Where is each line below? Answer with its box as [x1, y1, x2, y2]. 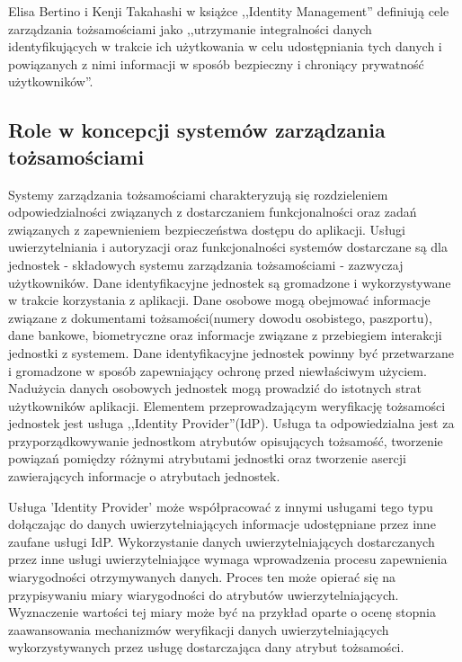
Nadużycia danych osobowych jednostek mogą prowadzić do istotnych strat [8, 379, 422, 398]
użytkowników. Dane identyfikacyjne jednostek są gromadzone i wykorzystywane [8, 273, 451, 291]
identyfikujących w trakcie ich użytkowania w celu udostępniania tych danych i [8, 37, 442, 56]
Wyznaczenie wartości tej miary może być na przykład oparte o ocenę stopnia [8, 603, 436, 622]
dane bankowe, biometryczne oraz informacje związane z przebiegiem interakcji [8, 326, 442, 344]
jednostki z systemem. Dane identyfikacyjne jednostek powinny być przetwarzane [8, 343, 455, 362]
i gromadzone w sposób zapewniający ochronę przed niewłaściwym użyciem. [8, 361, 427, 380]
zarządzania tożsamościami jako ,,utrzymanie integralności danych [8, 19, 372, 38]
